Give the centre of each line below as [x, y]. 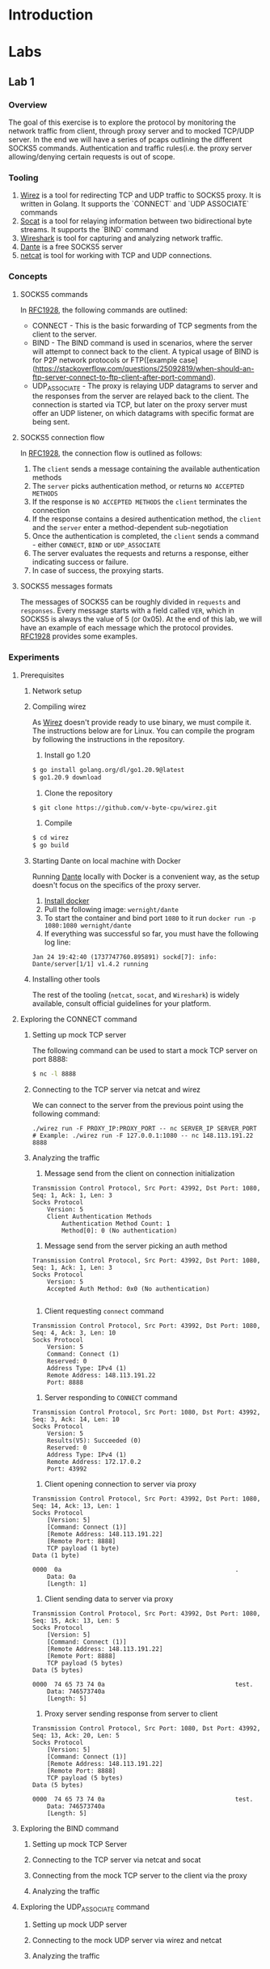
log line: [57, 942]
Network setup [57, 690]
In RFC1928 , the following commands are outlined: [104, 310]
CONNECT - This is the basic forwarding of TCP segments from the [144, 325]
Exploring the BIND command [69, 1828]
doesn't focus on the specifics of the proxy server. [116, 885]
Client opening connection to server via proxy [120, 1484]
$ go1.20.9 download [67, 777]
